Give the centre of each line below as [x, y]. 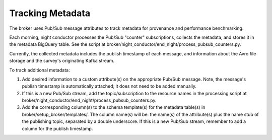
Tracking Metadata [50, 13]
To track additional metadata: [40, 70]
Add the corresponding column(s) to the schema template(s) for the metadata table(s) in [114, 107]
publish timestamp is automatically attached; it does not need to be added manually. [109, 86]
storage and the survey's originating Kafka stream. [62, 61]
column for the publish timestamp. [57, 128]
